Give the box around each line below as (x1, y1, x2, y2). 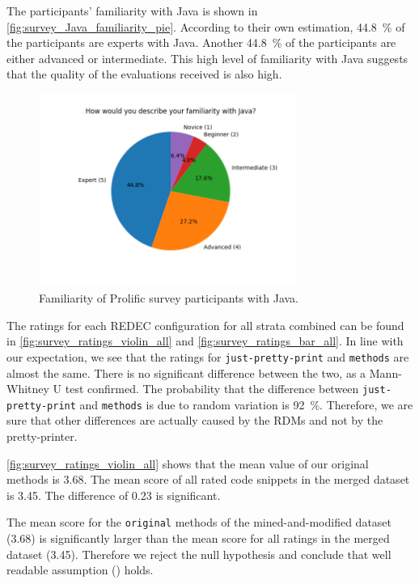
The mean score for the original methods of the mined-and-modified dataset (6, 514, 392, 531)
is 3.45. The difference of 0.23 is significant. (6, 486, 221, 503)
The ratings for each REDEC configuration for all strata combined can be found (6, 316, 404, 333)
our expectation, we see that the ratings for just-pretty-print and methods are (6, 348, 409, 365)
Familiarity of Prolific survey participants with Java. (39, 290, 298, 307)
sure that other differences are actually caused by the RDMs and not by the (6, 412, 383, 429)
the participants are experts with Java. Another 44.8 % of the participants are (6, 34, 396, 51)
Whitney (6, 380, 49, 397)
